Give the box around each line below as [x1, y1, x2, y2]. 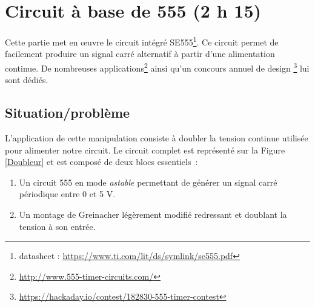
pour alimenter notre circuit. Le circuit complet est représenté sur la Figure [5, 143, 285, 156]
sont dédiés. [5, 73, 48, 86]
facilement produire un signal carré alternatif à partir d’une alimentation [5, 47, 275, 60]
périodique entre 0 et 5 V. [19, 187, 116, 200]
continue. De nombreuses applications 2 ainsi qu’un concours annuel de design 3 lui [5, 59, 310, 74]
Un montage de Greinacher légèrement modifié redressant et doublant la [19, 207, 287, 220]
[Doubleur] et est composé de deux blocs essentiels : [5, 155, 198, 168]
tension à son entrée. [19, 220, 96, 232]
